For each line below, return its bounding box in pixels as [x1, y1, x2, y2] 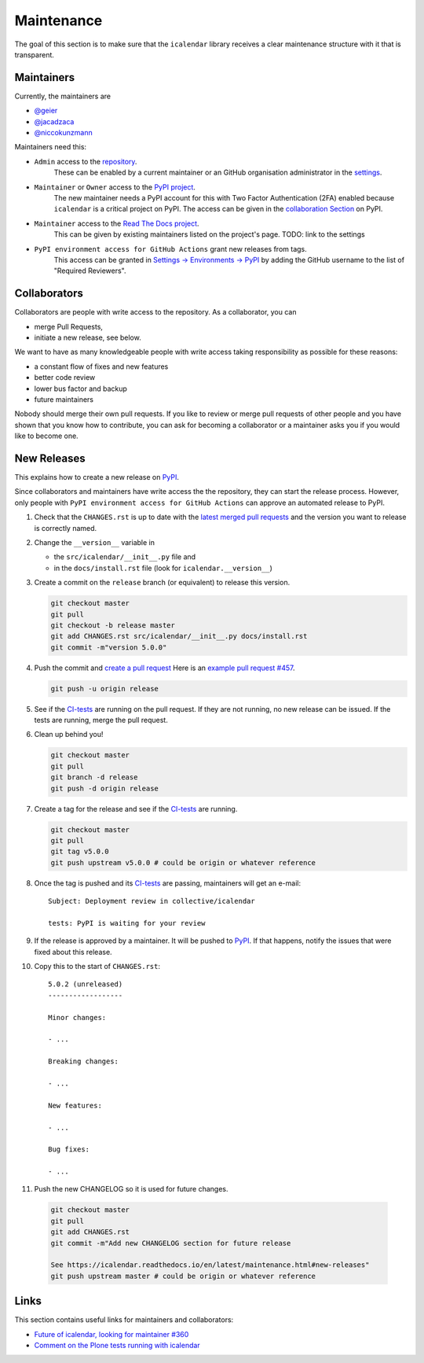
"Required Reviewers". [53, 266, 126, 275]
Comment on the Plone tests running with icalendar [34, 1341, 200, 1350]
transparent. [14, 50, 55, 59]
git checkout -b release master [50, 621, 176, 629]
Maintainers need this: [14, 142, 86, 152]
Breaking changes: [48, 1057, 119, 1066]
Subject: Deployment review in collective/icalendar [48, 897, 255, 906]
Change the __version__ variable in [34, 537, 155, 547]
